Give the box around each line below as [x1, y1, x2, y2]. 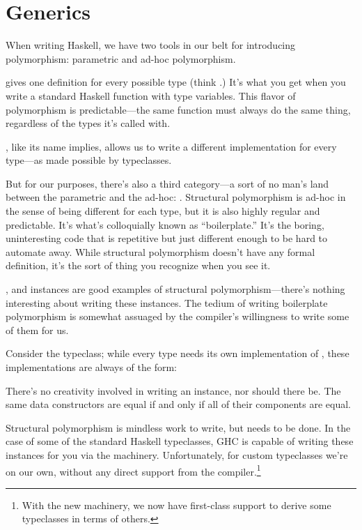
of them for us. [6, 322, 69, 337]
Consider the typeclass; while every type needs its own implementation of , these [6, 346, 349, 361]
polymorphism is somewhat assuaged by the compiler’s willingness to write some [6, 309, 349, 324]
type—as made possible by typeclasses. [6, 153, 172, 167]
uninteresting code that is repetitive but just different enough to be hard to [6, 231, 328, 245]
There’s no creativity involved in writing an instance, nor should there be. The [6, 383, 341, 397]
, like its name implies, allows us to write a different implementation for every [6, 139, 337, 153]
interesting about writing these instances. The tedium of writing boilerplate [6, 295, 328, 310]
